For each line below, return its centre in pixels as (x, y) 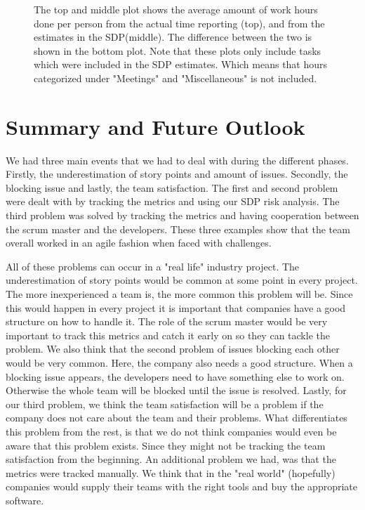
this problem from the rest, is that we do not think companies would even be (171, 431)
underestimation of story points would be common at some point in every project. (182, 280)
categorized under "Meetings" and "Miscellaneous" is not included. (175, 78)
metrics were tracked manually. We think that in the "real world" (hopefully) (171, 472)
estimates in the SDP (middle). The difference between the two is (173, 37)
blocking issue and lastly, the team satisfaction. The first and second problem (172, 187)
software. (25, 500)
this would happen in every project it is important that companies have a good (176, 307)
